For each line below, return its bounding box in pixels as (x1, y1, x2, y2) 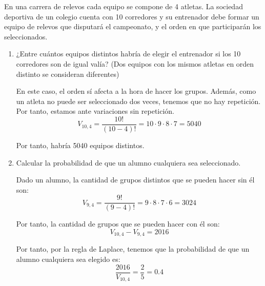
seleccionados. (4, 31, 48, 42)
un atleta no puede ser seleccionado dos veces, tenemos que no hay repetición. (16, 95, 261, 106)
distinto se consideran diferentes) (16, 68, 119, 79)
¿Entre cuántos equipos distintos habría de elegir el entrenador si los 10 (16, 48, 241, 59)
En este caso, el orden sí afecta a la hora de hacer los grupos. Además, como (16, 86, 256, 96)
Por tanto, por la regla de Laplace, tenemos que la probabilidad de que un (16, 243, 250, 254)
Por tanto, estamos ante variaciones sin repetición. (16, 106, 175, 116)
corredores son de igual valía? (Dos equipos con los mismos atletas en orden (16, 58, 254, 69)
